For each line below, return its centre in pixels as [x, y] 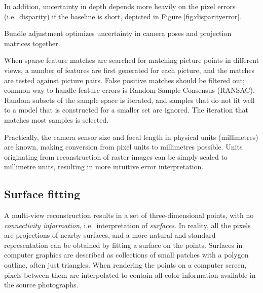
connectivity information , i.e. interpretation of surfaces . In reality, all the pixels [127, 225]
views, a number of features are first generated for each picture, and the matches [129, 70]
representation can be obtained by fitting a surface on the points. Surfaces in [123, 245]
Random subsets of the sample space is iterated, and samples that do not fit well [129, 100]
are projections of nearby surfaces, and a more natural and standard [110, 235]
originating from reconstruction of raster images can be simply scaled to [116, 156]
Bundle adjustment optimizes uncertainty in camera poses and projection [118, 33]
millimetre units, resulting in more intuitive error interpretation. [104, 167]
